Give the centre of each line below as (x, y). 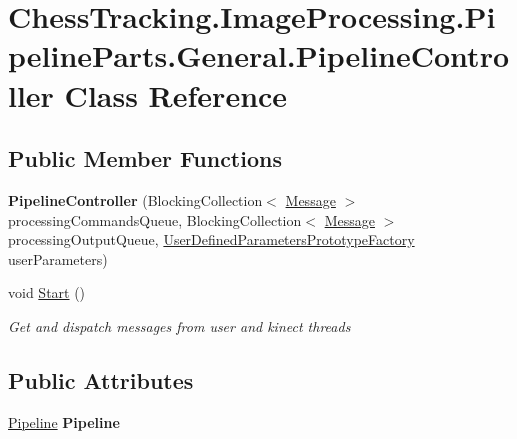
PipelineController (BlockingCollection (135, 199)
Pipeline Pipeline (64, 421)
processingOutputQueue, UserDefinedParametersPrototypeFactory (211, 239)
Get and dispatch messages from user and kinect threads (179, 325)
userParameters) (58, 258)
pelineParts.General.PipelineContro (259, 55)
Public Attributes (101, 379)
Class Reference (176, 94)
